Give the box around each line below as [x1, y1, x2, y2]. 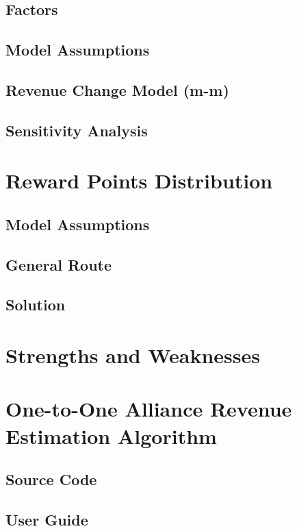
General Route [5, 254, 112, 275]
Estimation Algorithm [5, 421, 217, 449]
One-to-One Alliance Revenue [5, 395, 292, 423]
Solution [5, 294, 66, 315]
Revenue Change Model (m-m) [5, 79, 229, 100]
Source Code [5, 469, 97, 490]
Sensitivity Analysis [5, 119, 148, 140]
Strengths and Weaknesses [5, 341, 260, 369]
